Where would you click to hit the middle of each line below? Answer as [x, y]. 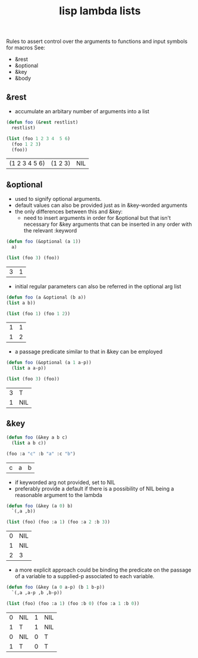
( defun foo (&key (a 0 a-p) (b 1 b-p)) [56, 587]
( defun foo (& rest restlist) [42, 122]
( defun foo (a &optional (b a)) [46, 297]
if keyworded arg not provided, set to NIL [65, 482]
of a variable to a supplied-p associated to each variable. [84, 576]
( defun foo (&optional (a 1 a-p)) [49, 363]
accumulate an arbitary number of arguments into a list [82, 111]
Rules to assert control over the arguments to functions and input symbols [97, 41]
